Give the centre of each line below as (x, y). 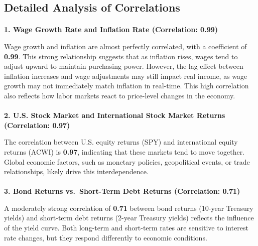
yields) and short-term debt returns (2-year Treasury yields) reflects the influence (129, 218)
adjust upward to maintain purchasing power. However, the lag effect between (124, 66)
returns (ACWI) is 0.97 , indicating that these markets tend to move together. (124, 151)
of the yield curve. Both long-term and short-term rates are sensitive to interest (126, 228)
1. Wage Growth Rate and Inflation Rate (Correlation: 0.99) (111, 29)
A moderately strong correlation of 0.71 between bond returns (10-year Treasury (129, 208)
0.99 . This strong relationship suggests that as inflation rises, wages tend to (121, 56)
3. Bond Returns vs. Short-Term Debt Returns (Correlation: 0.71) (122, 191)
